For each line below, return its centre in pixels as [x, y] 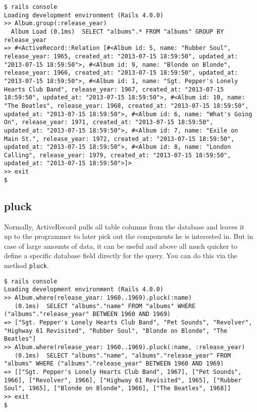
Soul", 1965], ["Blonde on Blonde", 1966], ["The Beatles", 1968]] [118, 389]
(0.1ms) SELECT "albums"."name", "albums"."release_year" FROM [123, 355]
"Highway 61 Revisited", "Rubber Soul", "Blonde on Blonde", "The [116, 331]
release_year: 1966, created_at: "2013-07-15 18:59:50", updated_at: [121, 73]
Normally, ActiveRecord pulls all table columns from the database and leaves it [124, 226]
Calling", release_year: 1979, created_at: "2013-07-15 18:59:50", [118, 155]
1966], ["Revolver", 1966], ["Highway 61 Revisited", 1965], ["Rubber [123, 380]
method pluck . [26, 265]
